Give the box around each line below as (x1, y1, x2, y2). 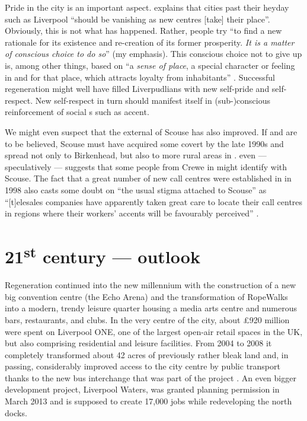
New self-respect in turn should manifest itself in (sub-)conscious (35, 94, 271, 106)
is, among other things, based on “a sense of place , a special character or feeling (5, 59, 295, 71)
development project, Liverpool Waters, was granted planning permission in (5, 383, 280, 396)
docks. (5, 406, 27, 419)
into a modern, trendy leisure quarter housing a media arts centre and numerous (5, 302, 297, 314)
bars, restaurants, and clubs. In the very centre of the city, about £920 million (5, 313, 290, 326)
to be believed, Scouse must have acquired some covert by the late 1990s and (5, 137, 284, 149)
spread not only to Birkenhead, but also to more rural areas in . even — (5, 149, 267, 161)
